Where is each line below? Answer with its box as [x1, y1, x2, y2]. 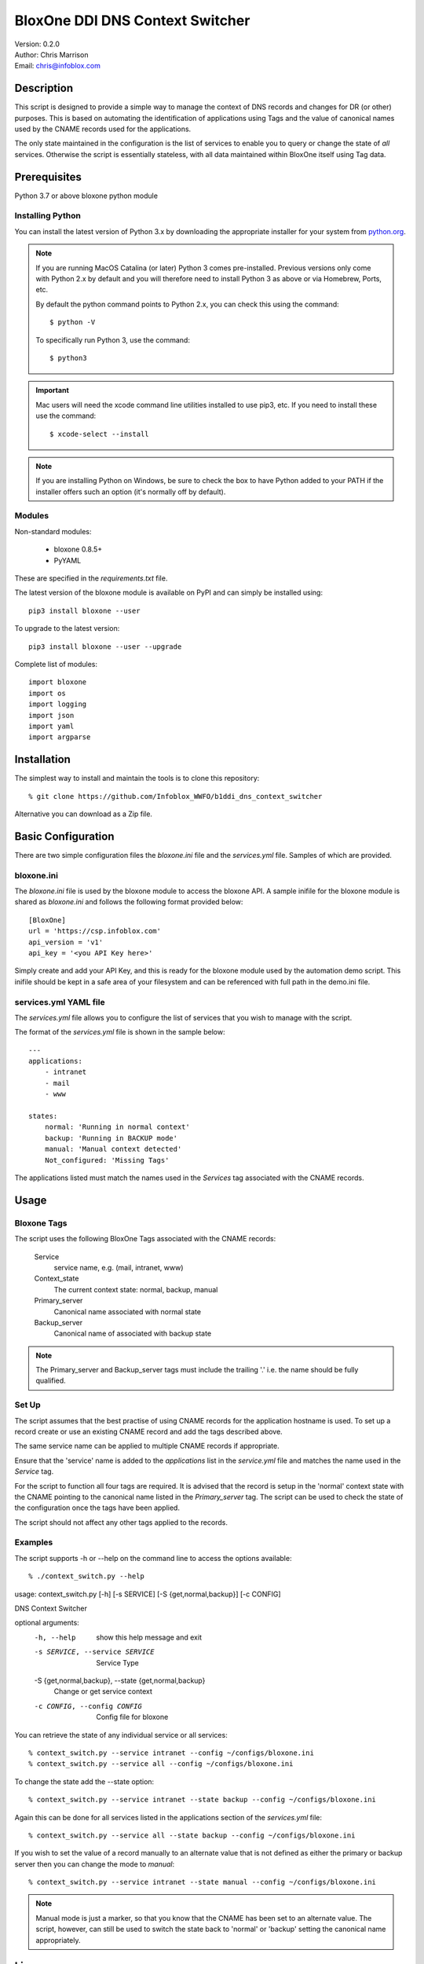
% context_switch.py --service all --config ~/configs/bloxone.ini [28, 1760, 294, 1768]
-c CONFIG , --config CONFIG [34, 1702, 143, 1710]
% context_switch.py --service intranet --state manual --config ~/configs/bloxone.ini [28, 1878, 377, 1887]
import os [28, 688, 66, 698]
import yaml [28, 721, 75, 731]
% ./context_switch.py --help [28, 1572, 145, 1581]
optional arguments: [14, 1618, 80, 1628]
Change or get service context [53, 1687, 153, 1696]
